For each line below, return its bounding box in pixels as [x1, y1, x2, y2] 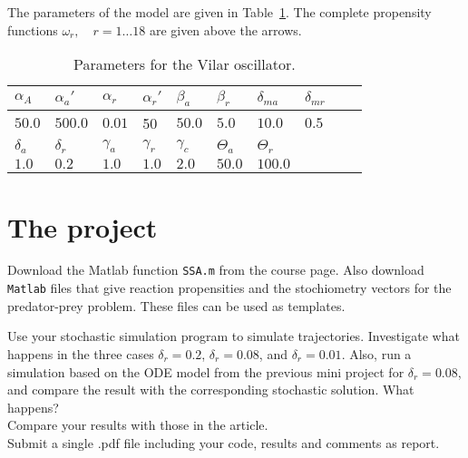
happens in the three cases [7, 344, 154, 363]
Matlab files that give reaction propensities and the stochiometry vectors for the [7, 278, 452, 297]
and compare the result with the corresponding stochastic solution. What [7, 380, 414, 399]
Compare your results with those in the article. [7, 415, 268, 434]
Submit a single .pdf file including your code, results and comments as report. [7, 433, 440, 452]
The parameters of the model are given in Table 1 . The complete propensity [7, 3, 432, 21]
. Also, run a [341, 344, 412, 363]
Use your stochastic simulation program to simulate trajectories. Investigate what [7, 326, 460, 346]
